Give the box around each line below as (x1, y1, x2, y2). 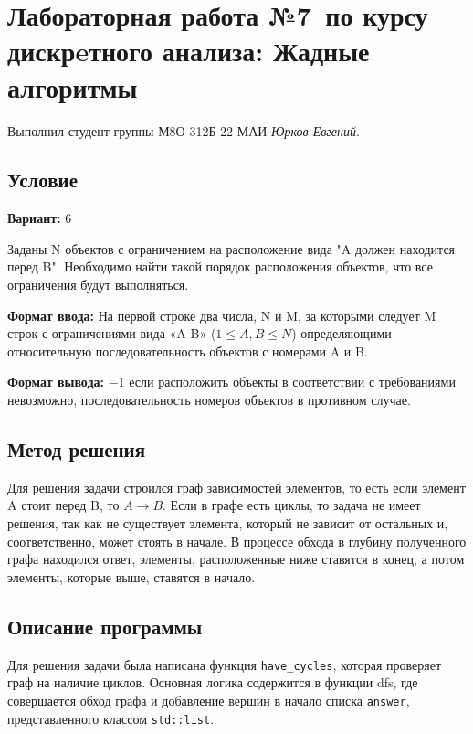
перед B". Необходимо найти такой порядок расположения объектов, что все (7, 257, 433, 276)
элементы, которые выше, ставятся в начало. (7, 567, 256, 586)
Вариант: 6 (7, 208, 72, 228)
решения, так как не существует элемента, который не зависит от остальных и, (7, 514, 448, 533)
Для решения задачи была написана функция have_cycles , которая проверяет (7, 654, 442, 674)
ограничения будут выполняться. (7, 275, 189, 294)
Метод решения (7, 435, 146, 463)
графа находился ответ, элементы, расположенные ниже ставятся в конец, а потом (7, 549, 465, 569)
